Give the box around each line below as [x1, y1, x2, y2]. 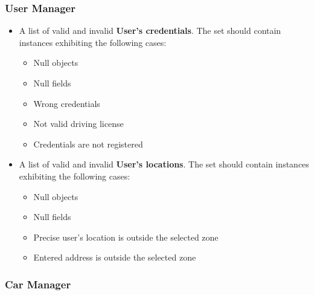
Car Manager [5, 276, 71, 291]
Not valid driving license [33, 117, 124, 130]
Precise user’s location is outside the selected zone [33, 230, 219, 243]
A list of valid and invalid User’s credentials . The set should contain [19, 24, 281, 37]
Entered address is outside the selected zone [33, 251, 196, 264]
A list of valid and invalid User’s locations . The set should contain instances [19, 158, 309, 170]
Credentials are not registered [33, 137, 143, 150]
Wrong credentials [33, 97, 100, 109]
